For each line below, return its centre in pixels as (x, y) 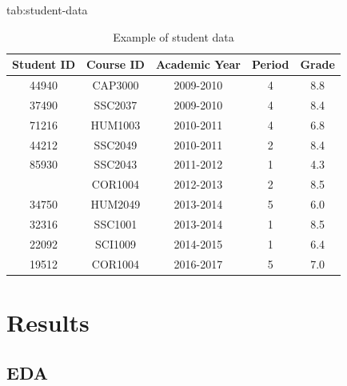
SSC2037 (116, 104)
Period (270, 64)
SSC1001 (116, 223)
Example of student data (173, 36)
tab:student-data (47, 10)
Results (48, 322)
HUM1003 (116, 124)
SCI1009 (115, 243)
